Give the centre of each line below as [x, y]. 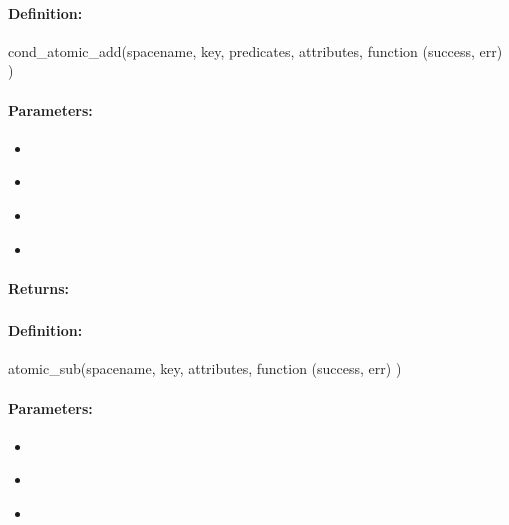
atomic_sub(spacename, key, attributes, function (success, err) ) [205, 368]
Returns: [39, 287]
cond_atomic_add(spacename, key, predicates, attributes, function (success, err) [255, 50]
